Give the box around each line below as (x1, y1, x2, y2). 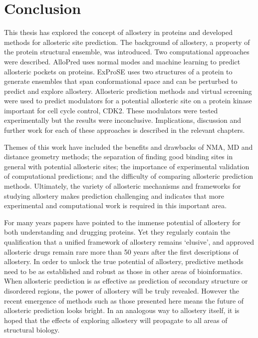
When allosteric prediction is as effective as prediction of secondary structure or (4, 276, 248, 286)
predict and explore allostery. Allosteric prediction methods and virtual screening (4, 85, 252, 96)
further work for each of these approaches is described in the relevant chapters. (4, 125, 245, 135)
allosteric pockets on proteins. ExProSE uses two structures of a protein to (4, 66, 233, 76)
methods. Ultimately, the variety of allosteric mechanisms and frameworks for (4, 181, 241, 191)
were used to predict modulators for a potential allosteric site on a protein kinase (4, 95, 252, 106)
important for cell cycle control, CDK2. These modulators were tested (4, 105, 218, 115)
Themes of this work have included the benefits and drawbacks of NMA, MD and (4, 141, 253, 152)
